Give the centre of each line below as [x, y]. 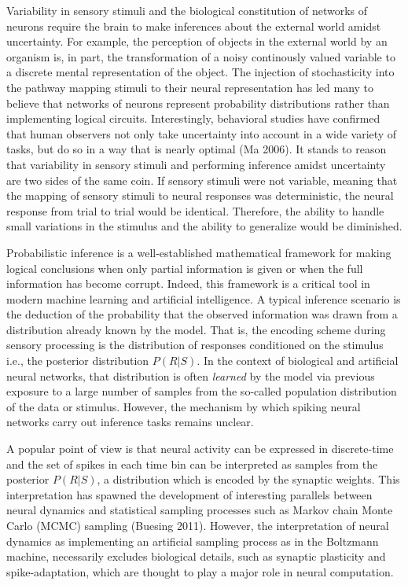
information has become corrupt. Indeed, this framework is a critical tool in [188, 283]
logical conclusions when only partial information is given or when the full [185, 268]
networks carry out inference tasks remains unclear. [130, 422]
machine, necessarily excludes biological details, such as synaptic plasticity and [196, 556]
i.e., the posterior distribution [78, 361]
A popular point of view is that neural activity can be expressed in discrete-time [200, 449]
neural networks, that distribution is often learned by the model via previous [191, 375]
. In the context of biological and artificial [298, 361]
